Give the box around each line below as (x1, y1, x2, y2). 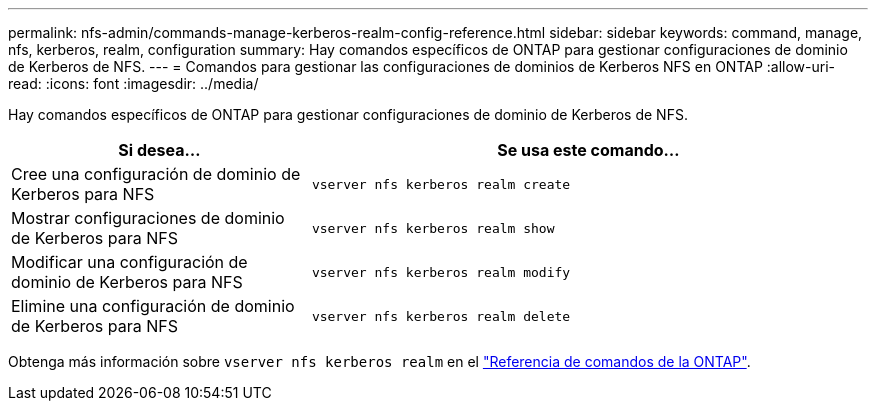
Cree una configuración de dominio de (11, 164, 301, 184)
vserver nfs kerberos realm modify (311, 264, 571, 280)
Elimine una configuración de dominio (11, 296, 295, 316)
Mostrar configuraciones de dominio (11, 208, 285, 228)
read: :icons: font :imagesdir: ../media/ (8, 75, 259, 92)
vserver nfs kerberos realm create (311, 176, 571, 192)
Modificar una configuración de (11, 252, 248, 272)
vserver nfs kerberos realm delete (311, 308, 571, 324)
